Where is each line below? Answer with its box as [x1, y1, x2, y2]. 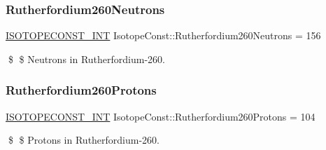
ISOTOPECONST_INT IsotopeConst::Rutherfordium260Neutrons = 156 [6, 28, 321, 43]
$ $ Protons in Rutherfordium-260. [8, 132, 160, 147]
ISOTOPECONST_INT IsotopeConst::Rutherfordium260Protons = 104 [6, 109, 316, 123]
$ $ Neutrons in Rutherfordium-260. [8, 51, 165, 66]
